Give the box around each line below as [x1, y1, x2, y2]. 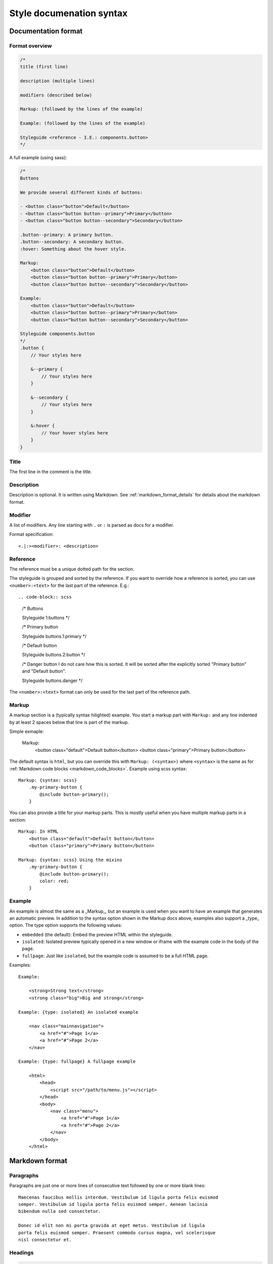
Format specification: [9, 531, 54, 537]
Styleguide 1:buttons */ [22, 614, 70, 620]
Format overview [9, 42, 52, 49]
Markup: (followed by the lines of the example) [20, 106, 143, 112]
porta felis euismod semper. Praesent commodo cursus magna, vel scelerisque [18, 1230, 216, 1236]
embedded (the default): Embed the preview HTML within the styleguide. [22, 931, 173, 937]
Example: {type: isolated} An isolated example [18, 1009, 139, 1015]
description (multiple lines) [20, 78, 95, 83]
